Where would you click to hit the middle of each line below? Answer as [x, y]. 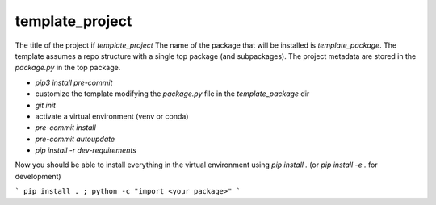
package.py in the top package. [68, 68]
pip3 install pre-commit [74, 82]
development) [38, 176]
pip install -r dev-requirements [86, 150]
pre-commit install [65, 128]
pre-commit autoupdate [75, 139]
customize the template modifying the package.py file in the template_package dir [172, 94]
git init [46, 105]
